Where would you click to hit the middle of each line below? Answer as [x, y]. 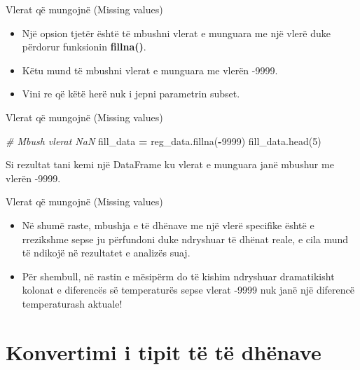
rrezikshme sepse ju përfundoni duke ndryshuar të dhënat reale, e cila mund [185, 239]
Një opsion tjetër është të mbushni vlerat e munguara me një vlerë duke [176, 33]
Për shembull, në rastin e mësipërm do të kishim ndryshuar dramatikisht [178, 276]
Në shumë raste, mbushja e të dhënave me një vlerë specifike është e [168, 225]
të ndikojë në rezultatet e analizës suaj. [106, 253]
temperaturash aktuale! [72, 303]
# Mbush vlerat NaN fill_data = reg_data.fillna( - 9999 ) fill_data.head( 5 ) [164, 141]
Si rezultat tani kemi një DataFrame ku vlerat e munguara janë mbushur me [170, 164]
